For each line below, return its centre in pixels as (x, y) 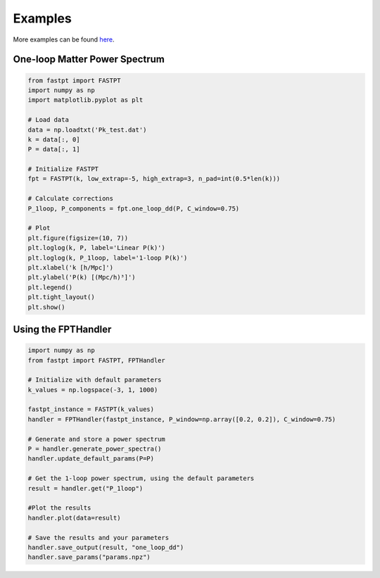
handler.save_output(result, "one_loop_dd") (106, 547)
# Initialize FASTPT (63, 169)
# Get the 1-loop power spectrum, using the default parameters (141, 478)
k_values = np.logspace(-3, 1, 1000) (93, 390)
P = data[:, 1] (54, 149)
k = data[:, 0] (54, 139)
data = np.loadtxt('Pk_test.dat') (87, 130)
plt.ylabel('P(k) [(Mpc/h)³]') (82, 277)
